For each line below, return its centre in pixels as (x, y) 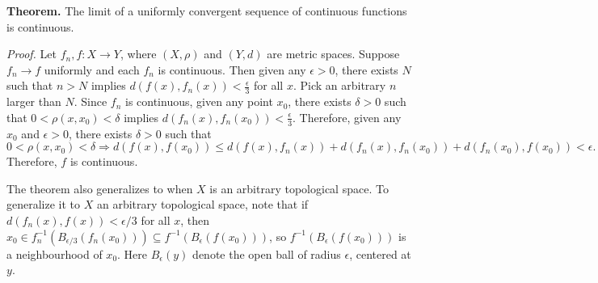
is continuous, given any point (199, 101)
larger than (34, 101)
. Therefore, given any (347, 117)
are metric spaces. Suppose (333, 54)
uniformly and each (92, 69)
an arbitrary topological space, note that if (202, 204)
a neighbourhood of (55, 253)
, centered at (380, 253)
